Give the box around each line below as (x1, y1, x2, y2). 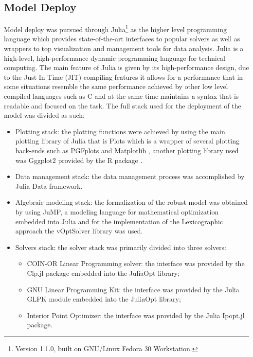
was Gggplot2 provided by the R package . (15, 155, 143, 165)
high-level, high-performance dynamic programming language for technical (4, 53, 225, 63)
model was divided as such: (4, 110, 85, 120)
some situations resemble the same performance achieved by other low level (4, 81, 228, 91)
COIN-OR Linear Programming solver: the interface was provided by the (27, 258, 245, 268)
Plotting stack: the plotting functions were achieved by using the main (15, 126, 225, 136)
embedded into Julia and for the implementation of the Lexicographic (15, 216, 223, 226)
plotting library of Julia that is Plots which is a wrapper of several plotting (15, 136, 240, 146)
